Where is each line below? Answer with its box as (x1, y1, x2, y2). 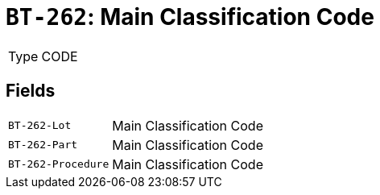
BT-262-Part (8, 139, 78, 151)
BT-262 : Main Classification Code (6, 3, 374, 31)
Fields (6, 81, 56, 102)
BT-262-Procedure (8, 158, 109, 171)
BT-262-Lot (8, 119, 72, 132)
